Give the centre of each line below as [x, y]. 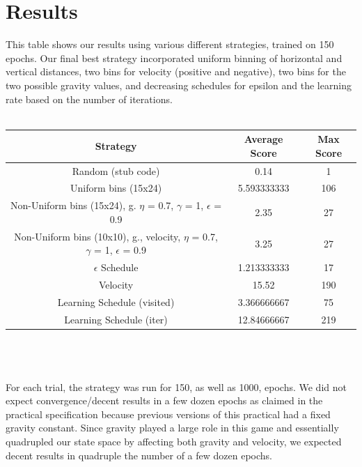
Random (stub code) [116, 170]
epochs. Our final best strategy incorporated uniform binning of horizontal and [174, 58]
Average [263, 139]
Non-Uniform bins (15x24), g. [73, 205]
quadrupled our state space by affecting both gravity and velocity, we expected [174, 441]
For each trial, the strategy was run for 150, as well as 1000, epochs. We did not [176, 386]
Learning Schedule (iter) [116, 319]
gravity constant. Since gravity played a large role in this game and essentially [172, 428]
